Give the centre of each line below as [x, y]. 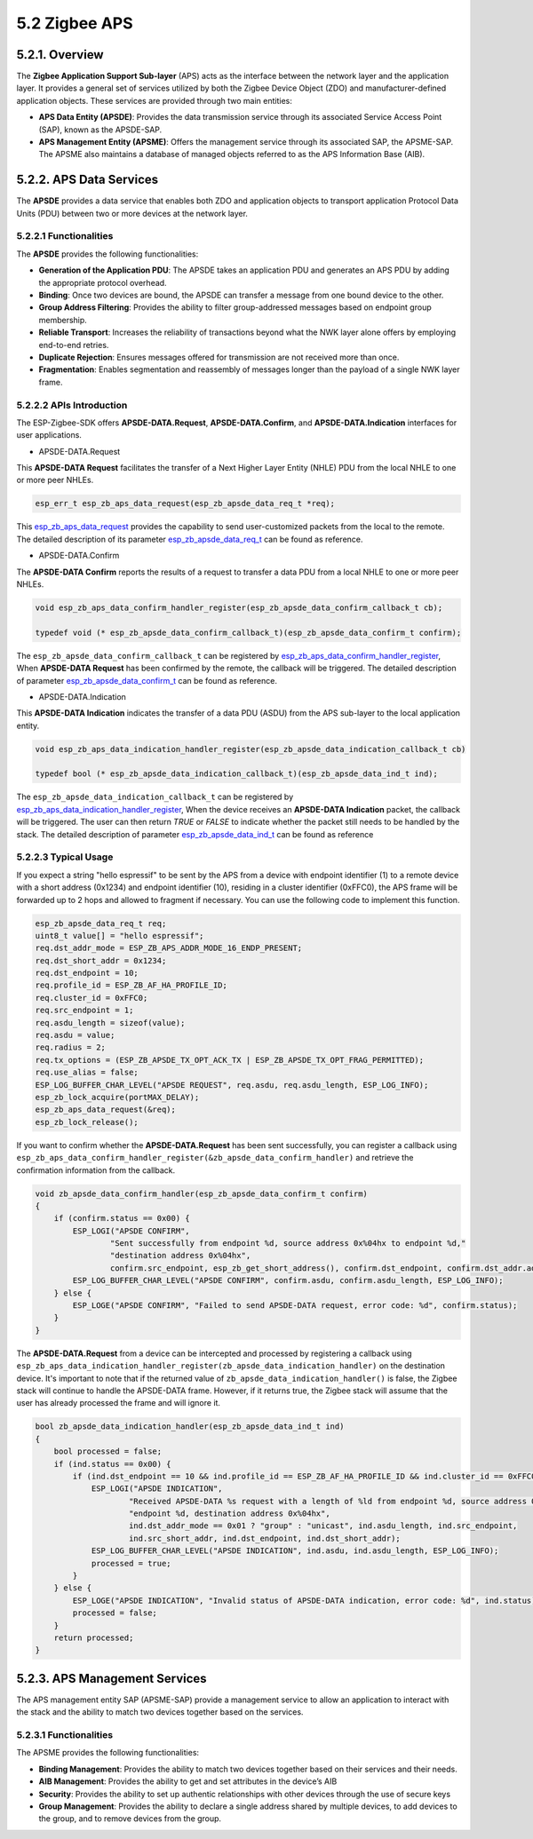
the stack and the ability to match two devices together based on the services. [160, 1712]
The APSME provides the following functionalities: [108, 1753]
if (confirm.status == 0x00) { [122, 1218]
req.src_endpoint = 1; [84, 1011]
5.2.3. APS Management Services [112, 1678]
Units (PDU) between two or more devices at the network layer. [132, 213]
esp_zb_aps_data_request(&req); [106, 1110]
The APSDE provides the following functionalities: [107, 254]
